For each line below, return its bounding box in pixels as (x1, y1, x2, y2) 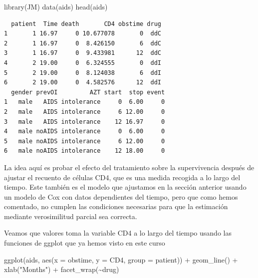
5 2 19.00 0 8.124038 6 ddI (4, 69, 161, 76)
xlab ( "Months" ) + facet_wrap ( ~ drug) (4, 264, 119, 275)
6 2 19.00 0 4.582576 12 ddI (4, 79, 161, 86)
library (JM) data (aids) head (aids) (4, 1, 108, 11)
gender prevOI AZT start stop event (11, 88, 165, 96)
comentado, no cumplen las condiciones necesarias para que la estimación (4, 201, 228, 212)
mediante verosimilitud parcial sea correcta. (4, 211, 137, 221)
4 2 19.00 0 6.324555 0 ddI (4, 59, 161, 66)
